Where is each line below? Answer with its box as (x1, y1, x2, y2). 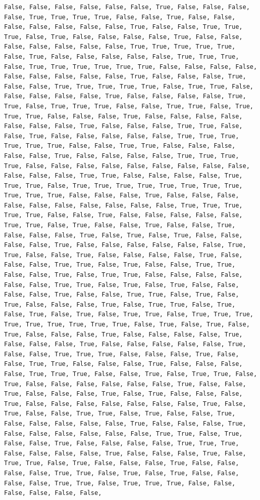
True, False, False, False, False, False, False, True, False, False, (4, 380, 246, 388)
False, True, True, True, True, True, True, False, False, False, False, (4, 63, 257, 70)
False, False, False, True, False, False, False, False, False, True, (4, 341, 246, 348)
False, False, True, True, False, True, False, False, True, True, (4, 261, 236, 269)
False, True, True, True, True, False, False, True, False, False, (4, 13, 236, 21)
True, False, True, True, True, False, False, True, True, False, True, (4, 102, 253, 110)
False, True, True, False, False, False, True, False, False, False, (4, 360, 243, 368)
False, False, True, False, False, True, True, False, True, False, (4, 291, 239, 299)
